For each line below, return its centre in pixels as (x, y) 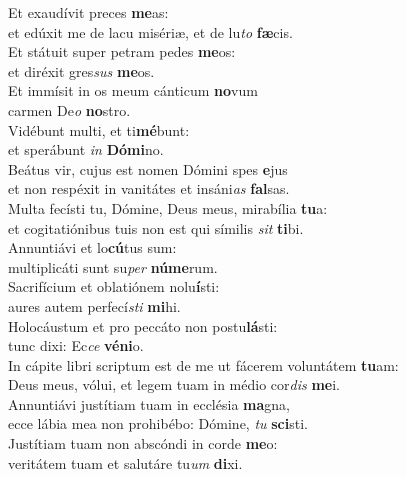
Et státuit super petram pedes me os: (122, 51)
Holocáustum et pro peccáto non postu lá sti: (143, 325)
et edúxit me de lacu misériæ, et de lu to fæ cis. (150, 31)
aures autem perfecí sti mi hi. (94, 305)
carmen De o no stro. (69, 109)
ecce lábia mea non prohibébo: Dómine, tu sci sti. (158, 423)
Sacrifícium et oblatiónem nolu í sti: (114, 286)
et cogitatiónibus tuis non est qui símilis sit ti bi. (156, 227)
